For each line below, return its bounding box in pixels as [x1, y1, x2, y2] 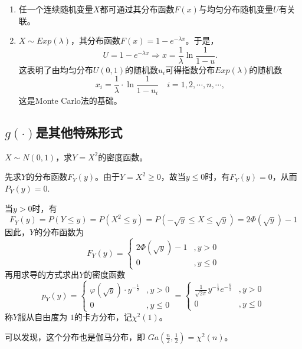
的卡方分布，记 [74, 311, 132, 323]
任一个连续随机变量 [18, 3, 93, 15]
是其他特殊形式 [35, 123, 123, 141]
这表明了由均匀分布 [18, 63, 93, 75]
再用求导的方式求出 [5, 268, 79, 281]
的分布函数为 [34, 226, 84, 238]
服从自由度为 [18, 311, 68, 323]
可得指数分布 [165, 63, 215, 75]
